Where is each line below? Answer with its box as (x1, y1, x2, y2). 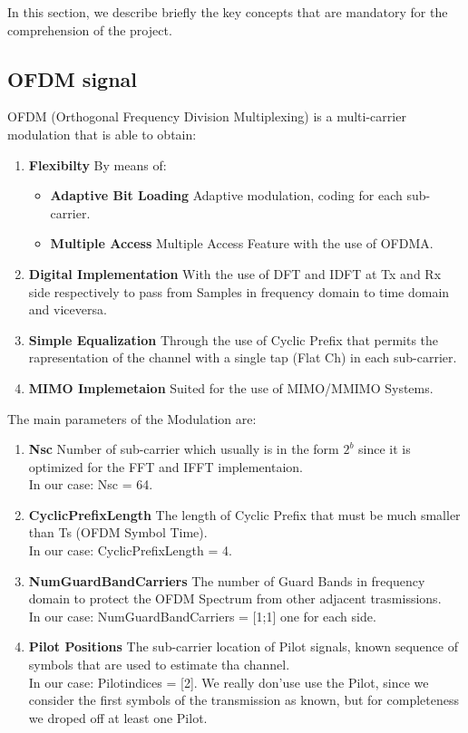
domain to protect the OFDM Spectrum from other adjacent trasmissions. (28, 589, 442, 608)
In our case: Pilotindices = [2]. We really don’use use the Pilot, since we (28, 672, 429, 691)
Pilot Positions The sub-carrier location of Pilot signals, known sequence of (28, 637, 458, 656)
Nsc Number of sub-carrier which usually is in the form (28, 439, 339, 458)
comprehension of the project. (7, 20, 172, 39)
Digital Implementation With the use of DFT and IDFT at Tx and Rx (28, 264, 442, 283)
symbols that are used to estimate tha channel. (28, 655, 290, 674)
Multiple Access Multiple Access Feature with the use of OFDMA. (50, 234, 434, 253)
